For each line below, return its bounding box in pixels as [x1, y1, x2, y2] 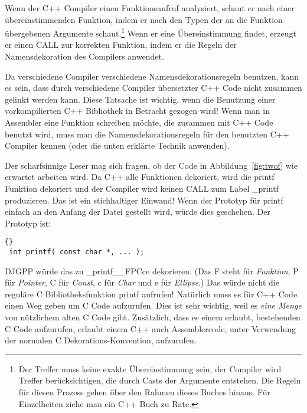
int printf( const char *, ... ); [9, 248, 145, 256]
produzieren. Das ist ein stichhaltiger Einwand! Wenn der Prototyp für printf [5, 194, 283, 206]
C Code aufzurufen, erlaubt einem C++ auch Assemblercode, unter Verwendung [5, 322, 296, 335]
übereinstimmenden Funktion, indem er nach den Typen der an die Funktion [5, 13, 283, 25]
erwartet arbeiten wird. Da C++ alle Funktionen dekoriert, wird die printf [5, 171, 275, 183]
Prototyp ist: [5, 217, 51, 229]
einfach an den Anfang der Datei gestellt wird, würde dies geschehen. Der [5, 205, 270, 218]
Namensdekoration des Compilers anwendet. [5, 50, 164, 63]
